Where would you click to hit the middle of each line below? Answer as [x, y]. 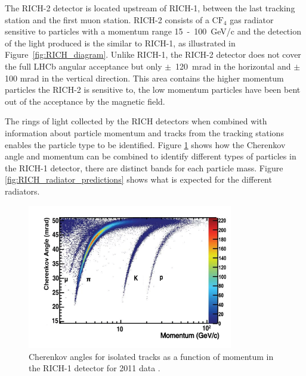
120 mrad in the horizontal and [233, 66]
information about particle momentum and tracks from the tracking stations [144, 132]
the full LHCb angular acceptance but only [84, 66]
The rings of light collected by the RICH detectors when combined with [136, 121]
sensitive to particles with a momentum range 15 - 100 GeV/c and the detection [153, 31]
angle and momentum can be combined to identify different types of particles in [151, 156]
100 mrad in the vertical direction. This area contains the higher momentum [144, 78]
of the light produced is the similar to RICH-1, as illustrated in [120, 43]
